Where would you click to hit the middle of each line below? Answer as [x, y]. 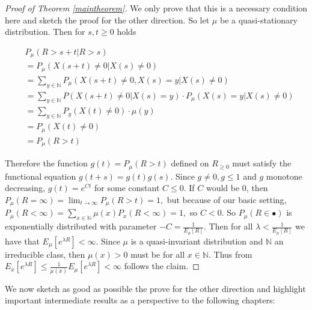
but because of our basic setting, [227, 199]
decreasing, [25, 188]
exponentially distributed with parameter [81, 226]
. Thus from [231, 254]
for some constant [127, 188]
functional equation [41, 176]
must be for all [158, 254]
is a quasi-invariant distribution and [197, 241]
